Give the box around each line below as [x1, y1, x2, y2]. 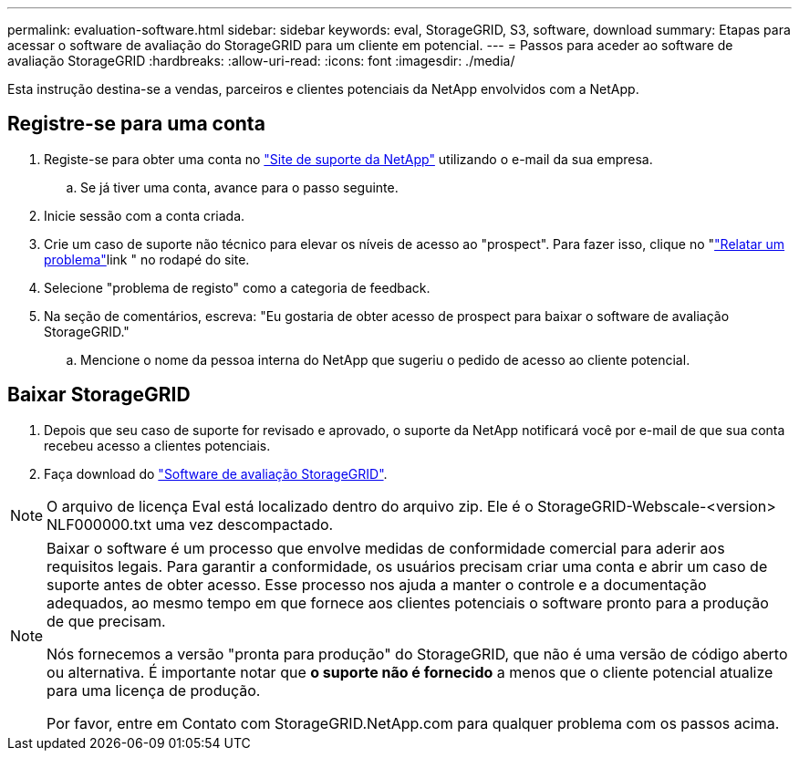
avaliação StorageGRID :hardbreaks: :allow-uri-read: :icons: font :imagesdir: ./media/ [7, 53, 515, 68]
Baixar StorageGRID [7, 383, 191, 407]
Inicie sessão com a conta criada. [44, 207, 245, 223]
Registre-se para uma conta [7, 112, 265, 136]
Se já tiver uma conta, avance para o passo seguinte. [80, 179, 399, 195]
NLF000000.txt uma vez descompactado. [47, 514, 334, 534]
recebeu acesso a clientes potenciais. [44, 437, 271, 453]
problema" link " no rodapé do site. [44, 251, 250, 267]
